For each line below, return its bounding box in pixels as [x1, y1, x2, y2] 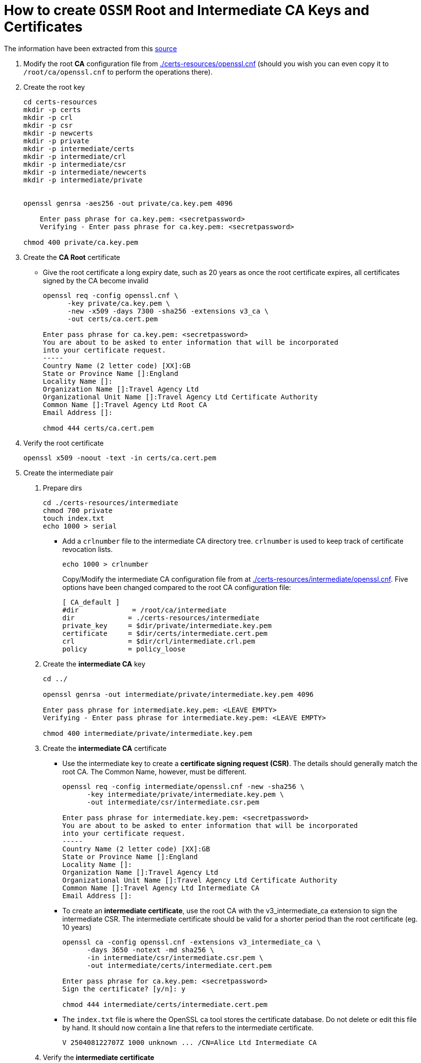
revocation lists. [62, 545, 113, 553]
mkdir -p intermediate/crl [23, 152, 126, 160]
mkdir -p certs [23, 105, 81, 114]
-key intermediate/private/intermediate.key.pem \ [87, 790, 284, 798]
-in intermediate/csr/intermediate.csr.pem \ [87, 953, 264, 962]
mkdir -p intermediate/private [23, 176, 143, 184]
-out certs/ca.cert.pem [67, 315, 158, 323]
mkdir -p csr [23, 121, 73, 129]
